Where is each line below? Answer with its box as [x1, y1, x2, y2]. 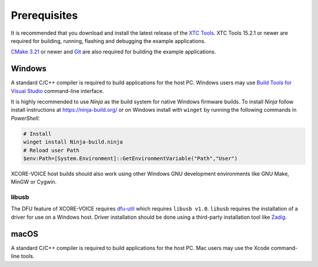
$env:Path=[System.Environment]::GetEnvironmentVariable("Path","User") [23, 155, 238, 162]
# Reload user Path [23, 147, 79, 153]
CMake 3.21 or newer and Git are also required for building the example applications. [11, 48, 216, 55]
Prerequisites [11, 9, 78, 22]
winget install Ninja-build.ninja [23, 139, 123, 145]
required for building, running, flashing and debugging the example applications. [11, 37, 206, 44]
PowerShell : [11, 115, 40, 122]
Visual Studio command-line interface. [11, 87, 104, 94]
